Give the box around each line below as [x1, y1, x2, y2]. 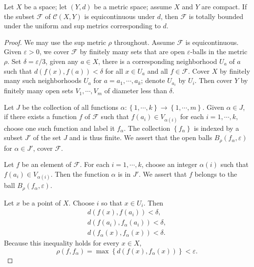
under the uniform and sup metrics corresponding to [4, 21, 161, 31]
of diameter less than [104, 85, 167, 96]
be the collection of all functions [22, 102, 118, 112]
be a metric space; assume [94, 1, 172, 11]
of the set [33, 132, 61, 143]
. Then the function [50, 168, 109, 179]
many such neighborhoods [4, 75, 82, 85]
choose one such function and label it [4, 123, 115, 133]
